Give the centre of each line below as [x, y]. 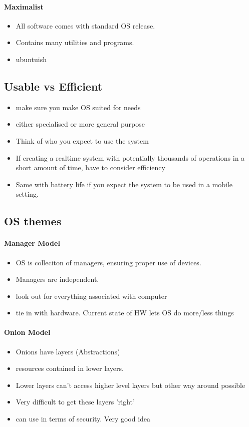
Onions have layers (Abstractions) [68, 351]
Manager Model [32, 243]
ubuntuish [31, 59]
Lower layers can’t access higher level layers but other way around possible [131, 385]
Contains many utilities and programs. [75, 42]
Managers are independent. [57, 279]
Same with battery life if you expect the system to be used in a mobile [124, 184]
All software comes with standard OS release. [85, 25]
